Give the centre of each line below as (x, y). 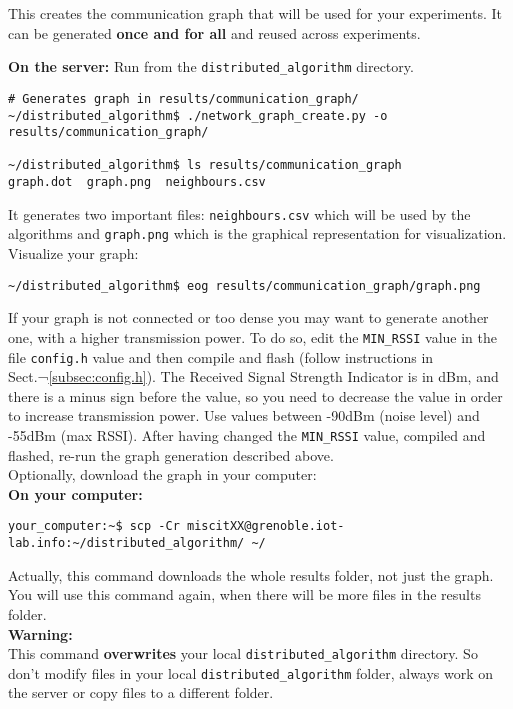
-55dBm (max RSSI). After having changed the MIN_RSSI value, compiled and (247, 435)
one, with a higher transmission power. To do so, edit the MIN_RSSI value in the (252, 336)
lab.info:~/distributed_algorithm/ (126, 543)
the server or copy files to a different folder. (141, 692)
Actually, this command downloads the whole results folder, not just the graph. (251, 574)
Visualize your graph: (73, 253)
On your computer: (75, 493)
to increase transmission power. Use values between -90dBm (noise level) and (244, 415)
